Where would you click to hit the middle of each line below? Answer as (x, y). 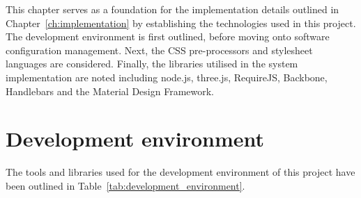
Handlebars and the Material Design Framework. (110, 91)
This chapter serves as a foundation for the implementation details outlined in (172, 9)
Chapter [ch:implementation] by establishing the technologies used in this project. (181, 23)
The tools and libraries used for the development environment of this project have (180, 172)
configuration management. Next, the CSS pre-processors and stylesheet (159, 50)
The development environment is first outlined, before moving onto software (168, 36)
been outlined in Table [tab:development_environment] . (125, 185)
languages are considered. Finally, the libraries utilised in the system (152, 64)
